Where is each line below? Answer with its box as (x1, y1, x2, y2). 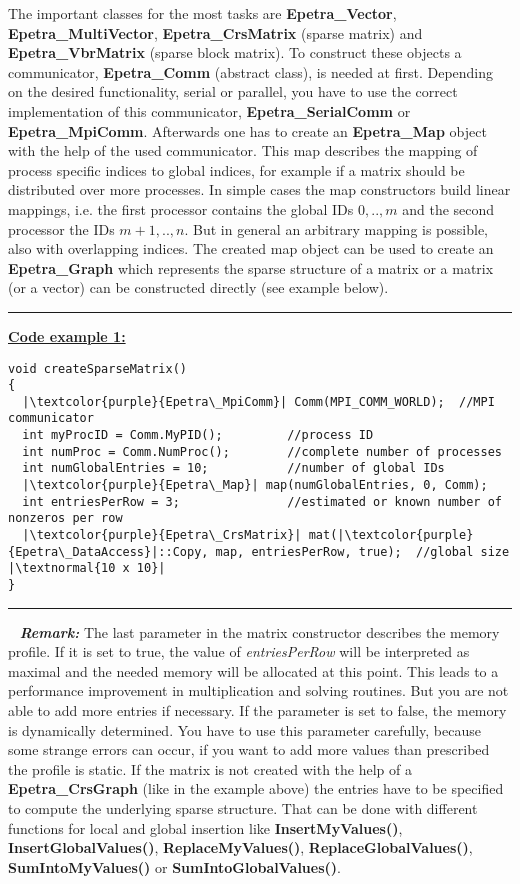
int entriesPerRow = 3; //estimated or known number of (22, 494, 502, 509)
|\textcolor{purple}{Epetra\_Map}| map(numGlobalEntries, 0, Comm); (22, 478, 488, 493)
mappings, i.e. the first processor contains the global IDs (8, 198, 354, 219)
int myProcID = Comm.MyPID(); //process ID (22, 428, 374, 443)
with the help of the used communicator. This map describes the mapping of (8, 140, 478, 161)
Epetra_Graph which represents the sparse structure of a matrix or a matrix (8, 257, 494, 278)
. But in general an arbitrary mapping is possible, (184, 218, 488, 239)
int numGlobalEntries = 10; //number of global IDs (22, 461, 445, 476)
